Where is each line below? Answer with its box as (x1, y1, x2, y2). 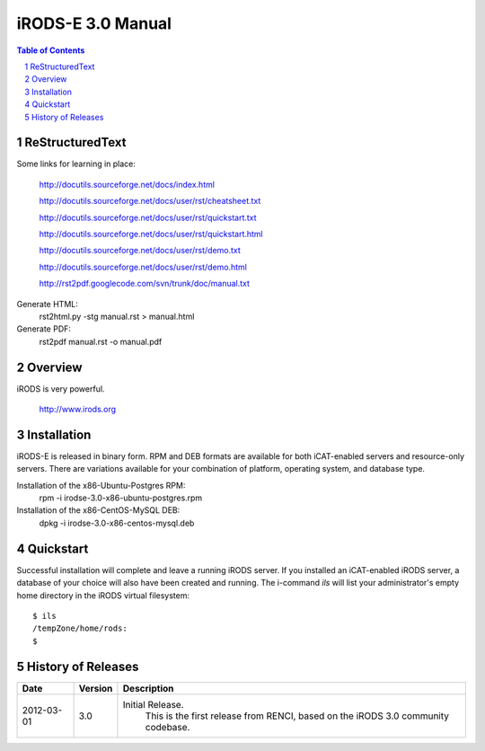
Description (122, 682, 174, 694)
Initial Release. (122, 698, 184, 711)
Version (78, 682, 113, 694)
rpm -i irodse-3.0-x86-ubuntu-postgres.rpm (39, 492, 203, 503)
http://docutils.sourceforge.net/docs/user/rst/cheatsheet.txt (39, 196, 261, 207)
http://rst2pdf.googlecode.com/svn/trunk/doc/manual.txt (39, 278, 251, 289)
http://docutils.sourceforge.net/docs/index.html (39, 179, 216, 190)
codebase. (145, 720, 190, 733)
